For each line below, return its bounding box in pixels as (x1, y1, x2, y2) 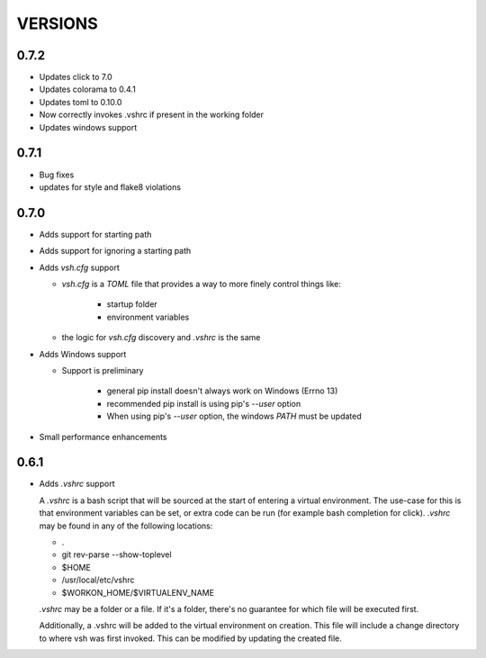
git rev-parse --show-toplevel (61, 549, 172, 560)
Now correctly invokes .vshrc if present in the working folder (39, 109, 265, 121)
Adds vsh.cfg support (39, 262, 121, 273)
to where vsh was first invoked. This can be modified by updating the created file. (39, 633, 342, 644)
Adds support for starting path (39, 229, 152, 239)
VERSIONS (16, 14, 98, 33)
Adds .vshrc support (39, 478, 115, 490)
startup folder (106, 299, 157, 310)
